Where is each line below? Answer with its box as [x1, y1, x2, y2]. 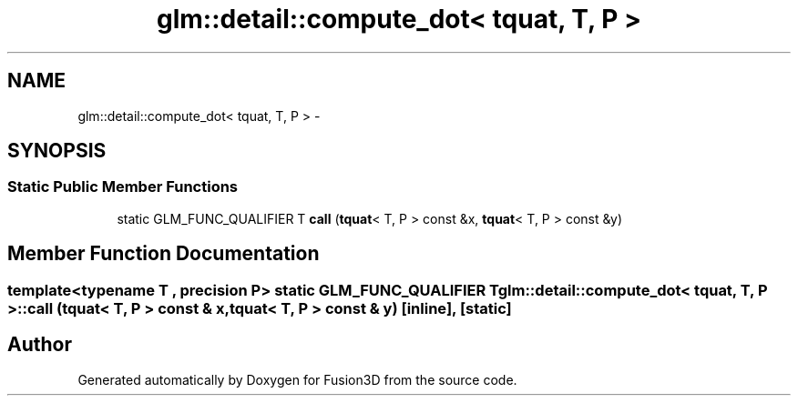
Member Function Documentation [7, 242, 320, 266]
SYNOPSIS [7, 139, 107, 163]
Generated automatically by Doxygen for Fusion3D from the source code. [77, 371, 517, 388]
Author [7, 333, 72, 357]
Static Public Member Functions [7, 177, 239, 196]
